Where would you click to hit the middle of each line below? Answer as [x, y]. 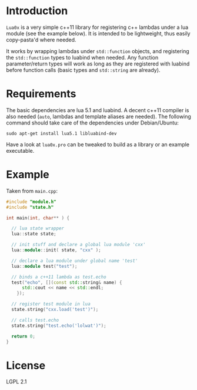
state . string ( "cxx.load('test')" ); [55, 310]
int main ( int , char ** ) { [38, 218]
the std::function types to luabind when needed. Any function [82, 57]
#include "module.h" [31, 202]
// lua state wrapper [38, 228]
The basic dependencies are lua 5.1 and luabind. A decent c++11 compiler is [98, 110]
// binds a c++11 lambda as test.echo [59, 277]
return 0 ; [23, 336]
